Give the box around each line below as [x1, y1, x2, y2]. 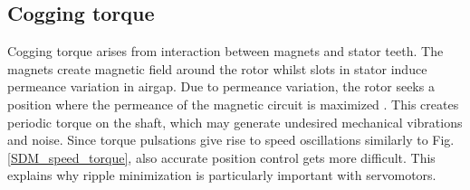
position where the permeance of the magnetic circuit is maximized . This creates [7, 94, 459, 113]
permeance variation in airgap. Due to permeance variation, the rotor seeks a [7, 77, 435, 96]
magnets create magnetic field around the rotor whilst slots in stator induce [7, 59, 427, 78]
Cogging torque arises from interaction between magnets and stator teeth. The [7, 42, 444, 61]
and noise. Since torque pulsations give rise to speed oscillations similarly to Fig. [7, 130, 455, 149]
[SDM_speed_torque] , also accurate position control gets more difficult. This [7, 147, 436, 166]
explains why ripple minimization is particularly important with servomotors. [7, 166, 436, 185]
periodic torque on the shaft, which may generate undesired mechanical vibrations [7, 112, 463, 131]
